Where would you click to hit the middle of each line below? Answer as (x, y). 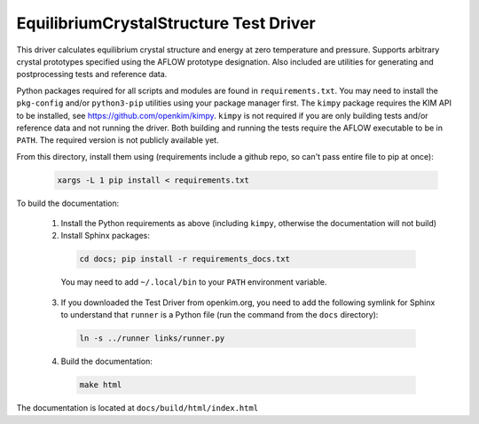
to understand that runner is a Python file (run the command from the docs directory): (220, 315)
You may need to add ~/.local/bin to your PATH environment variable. (194, 282)
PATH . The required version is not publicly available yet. (118, 140)
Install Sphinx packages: (106, 236)
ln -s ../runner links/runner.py (152, 338)
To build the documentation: (68, 203)
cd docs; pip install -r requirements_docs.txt (185, 259)
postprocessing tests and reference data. (92, 75)
